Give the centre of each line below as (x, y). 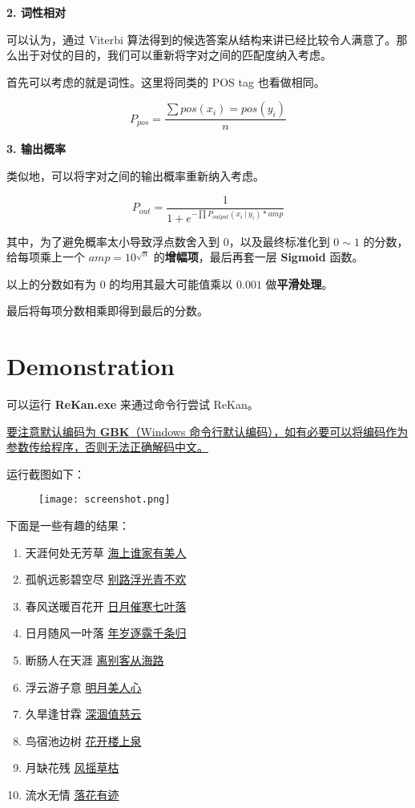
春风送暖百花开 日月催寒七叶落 (106, 606)
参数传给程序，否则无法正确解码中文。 (107, 447)
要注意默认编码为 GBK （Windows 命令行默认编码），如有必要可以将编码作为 (207, 431)
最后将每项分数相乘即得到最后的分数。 (107, 311)
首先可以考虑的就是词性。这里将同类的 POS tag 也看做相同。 (166, 81)
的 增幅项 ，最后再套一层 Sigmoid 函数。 (258, 257)
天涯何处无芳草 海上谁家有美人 (106, 552)
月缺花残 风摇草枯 (72, 768)
